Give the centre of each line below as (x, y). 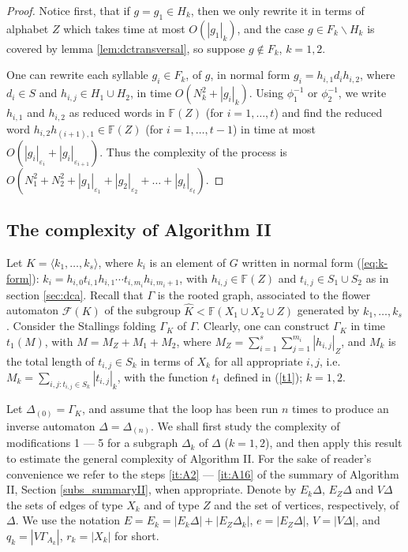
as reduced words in (117, 113)
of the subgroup (142, 310)
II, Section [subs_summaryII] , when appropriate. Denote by (152, 489)
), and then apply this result (334, 443)
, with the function (163, 376)
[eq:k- (374, 263)
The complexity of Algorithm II (139, 229)
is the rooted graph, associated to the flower (264, 294)
